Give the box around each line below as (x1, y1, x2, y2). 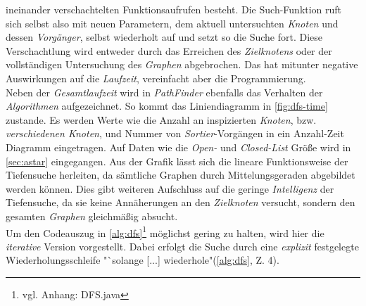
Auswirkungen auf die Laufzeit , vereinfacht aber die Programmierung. (6, 70, 306, 85)
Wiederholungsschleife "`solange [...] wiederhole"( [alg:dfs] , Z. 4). (6, 253, 279, 267)
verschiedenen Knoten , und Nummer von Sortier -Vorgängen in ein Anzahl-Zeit (6, 126, 344, 141)
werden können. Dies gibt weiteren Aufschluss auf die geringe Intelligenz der (6, 181, 334, 196)
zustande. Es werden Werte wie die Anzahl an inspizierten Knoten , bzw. (6, 112, 317, 127)
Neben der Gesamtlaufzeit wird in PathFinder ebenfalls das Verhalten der (6, 84, 323, 99)
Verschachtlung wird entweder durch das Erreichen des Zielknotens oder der (6, 43, 332, 58)
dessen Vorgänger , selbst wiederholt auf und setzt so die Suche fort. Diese (6, 30, 323, 44)
